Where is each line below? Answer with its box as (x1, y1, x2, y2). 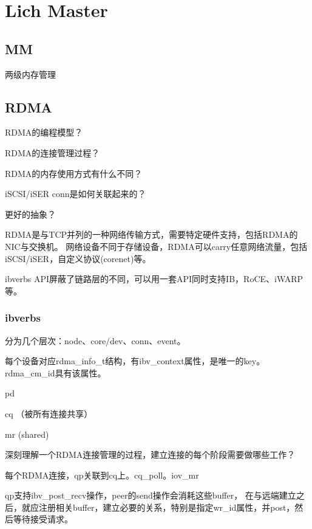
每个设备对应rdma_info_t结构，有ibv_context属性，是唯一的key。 (5, 354, 265, 367)
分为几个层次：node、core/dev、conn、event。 (5, 334, 186, 347)
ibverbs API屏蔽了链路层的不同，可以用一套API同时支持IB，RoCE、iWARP (5, 272, 304, 285)
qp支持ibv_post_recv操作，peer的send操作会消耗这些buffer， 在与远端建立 (5, 489, 296, 502)
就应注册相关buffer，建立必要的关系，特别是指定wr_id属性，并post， (21, 500, 295, 513)
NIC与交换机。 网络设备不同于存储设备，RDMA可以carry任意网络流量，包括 (5, 240, 308, 252)
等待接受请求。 (13, 513, 73, 525)
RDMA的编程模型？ (5, 126, 83, 139)
